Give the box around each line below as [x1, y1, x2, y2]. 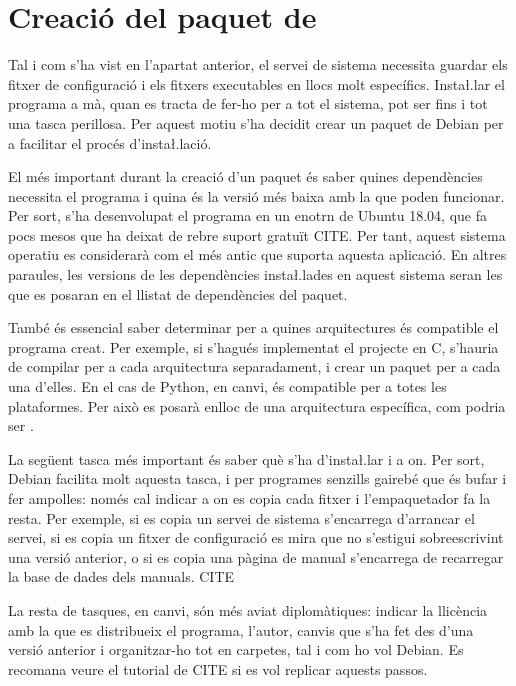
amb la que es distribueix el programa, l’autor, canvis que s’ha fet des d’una [8, 619, 474, 640]
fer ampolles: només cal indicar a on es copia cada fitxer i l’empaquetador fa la [8, 488, 491, 508]
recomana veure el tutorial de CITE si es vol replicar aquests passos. [8, 658, 428, 679]
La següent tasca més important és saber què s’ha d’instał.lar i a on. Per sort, [8, 448, 485, 469]
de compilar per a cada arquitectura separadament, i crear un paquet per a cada [8, 356, 501, 377]
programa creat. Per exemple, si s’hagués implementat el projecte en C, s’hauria [8, 336, 499, 357]
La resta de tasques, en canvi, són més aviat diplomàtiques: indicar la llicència [8, 599, 488, 620]
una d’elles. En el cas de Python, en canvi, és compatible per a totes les [8, 376, 447, 397]
